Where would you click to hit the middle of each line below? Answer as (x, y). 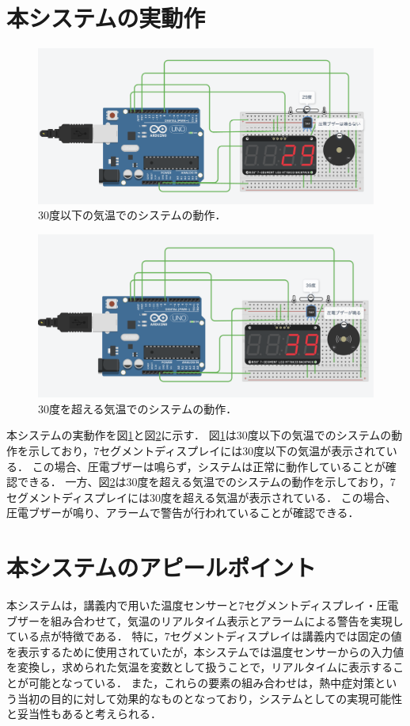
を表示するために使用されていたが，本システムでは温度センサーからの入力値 (205, 651)
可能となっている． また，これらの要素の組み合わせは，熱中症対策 (201, 683)
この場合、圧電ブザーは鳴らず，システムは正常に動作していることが (209, 466)
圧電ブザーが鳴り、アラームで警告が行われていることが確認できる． (183, 513)
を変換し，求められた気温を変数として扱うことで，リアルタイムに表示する (200, 667)
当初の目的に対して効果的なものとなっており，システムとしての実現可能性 (210, 698)
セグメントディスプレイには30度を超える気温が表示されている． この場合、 (201, 497)
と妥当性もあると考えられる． (84, 714)
